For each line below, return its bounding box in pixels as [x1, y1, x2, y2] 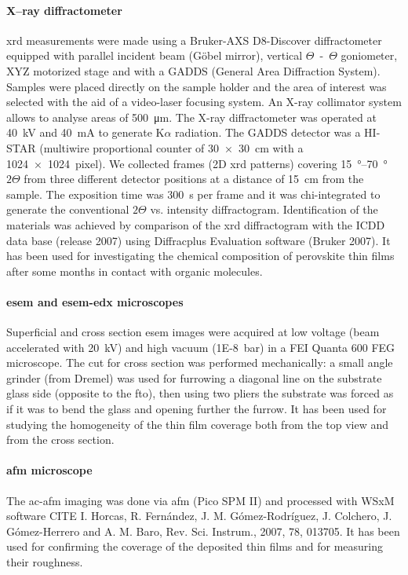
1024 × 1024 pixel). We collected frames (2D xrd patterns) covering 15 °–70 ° [6, 155, 388, 171]
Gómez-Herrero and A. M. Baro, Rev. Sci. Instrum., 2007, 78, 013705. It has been [6, 522, 400, 539]
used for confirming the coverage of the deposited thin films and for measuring [6, 538, 384, 555]
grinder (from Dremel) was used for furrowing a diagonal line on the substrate [6, 369, 382, 386]
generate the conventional [6, 201, 129, 218]
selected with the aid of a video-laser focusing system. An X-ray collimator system [6, 93, 402, 110]
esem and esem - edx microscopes [6, 293, 184, 309]
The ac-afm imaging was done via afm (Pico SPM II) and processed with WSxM [6, 492, 395, 508]
